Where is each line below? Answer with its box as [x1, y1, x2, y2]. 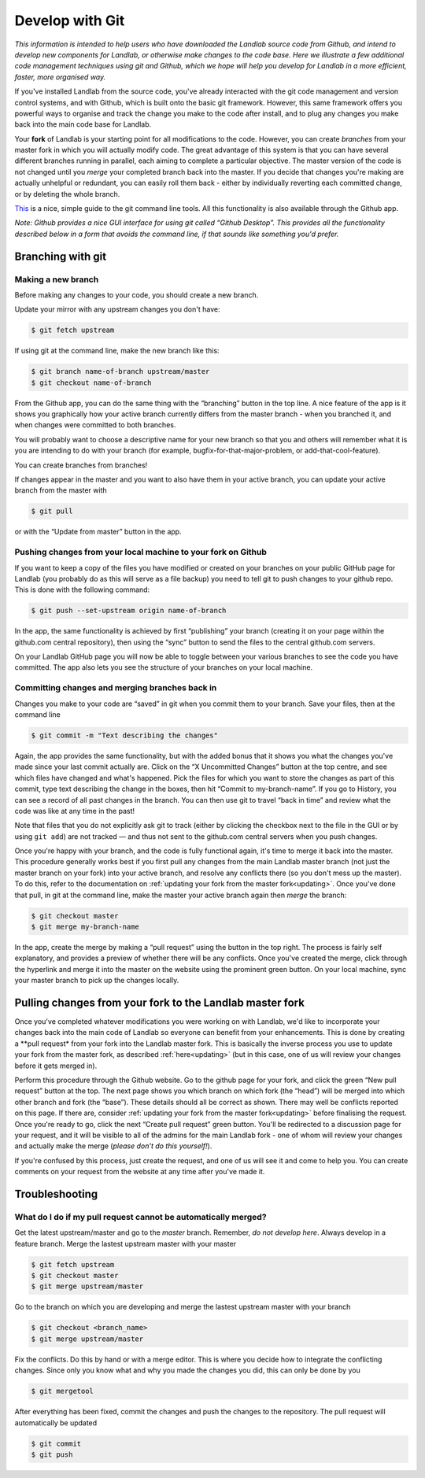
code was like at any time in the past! [14, 806, 135, 815]
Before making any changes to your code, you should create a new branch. [14, 290, 259, 299]
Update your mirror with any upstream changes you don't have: [14, 305, 220, 314]
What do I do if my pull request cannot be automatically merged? [14, 1211, 267, 1222]
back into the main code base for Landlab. [14, 120, 152, 129]
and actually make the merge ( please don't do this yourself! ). [14, 1141, 213, 1151]
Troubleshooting [14, 1187, 98, 1200]
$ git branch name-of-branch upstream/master [31, 367, 210, 376]
